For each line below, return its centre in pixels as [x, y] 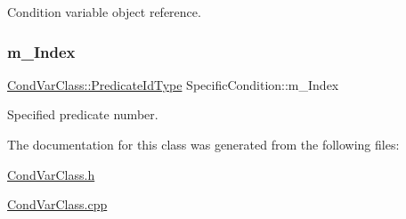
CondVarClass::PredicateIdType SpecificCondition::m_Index [173, 84]
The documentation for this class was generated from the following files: [203, 144]
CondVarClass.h [51, 174]
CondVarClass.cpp [57, 204]
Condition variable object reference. [104, 12]
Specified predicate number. [83, 114]
